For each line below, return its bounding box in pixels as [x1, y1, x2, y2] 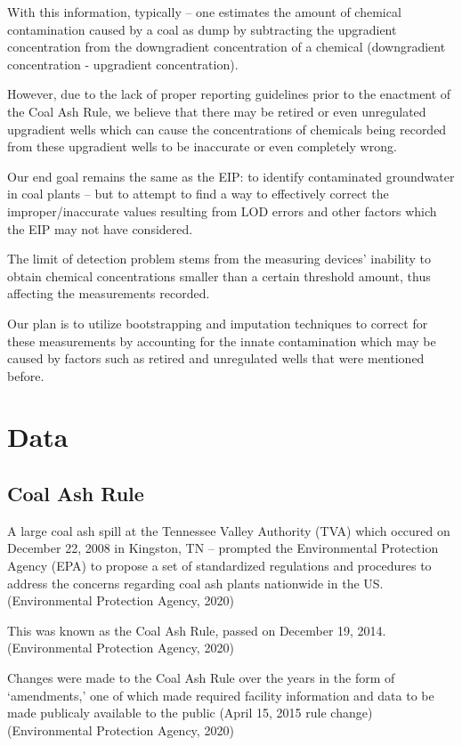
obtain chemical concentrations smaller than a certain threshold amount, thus [7, 266, 431, 285]
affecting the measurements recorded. [7, 284, 210, 303]
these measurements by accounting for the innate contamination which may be [7, 331, 436, 350]
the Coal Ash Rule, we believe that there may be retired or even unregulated [7, 101, 426, 120]
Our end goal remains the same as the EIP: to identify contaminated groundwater [7, 166, 455, 185]
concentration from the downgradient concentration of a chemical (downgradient [7, 37, 446, 56]
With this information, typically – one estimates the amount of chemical [7, 3, 401, 20]
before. [7, 366, 45, 385]
